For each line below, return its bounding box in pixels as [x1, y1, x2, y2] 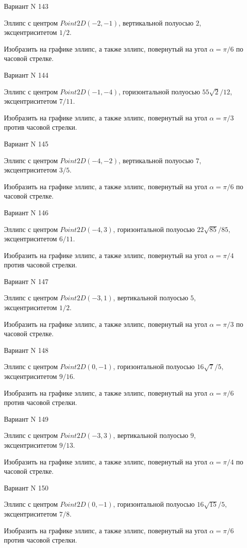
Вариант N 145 [4, 138, 49, 148]
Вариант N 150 [4, 482, 49, 492]
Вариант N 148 [4, 345, 49, 355]
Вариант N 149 [4, 413, 49, 424]
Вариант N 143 [4, 1, 49, 11]
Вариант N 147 [4, 276, 49, 286]
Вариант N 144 [4, 69, 49, 80]
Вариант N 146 [4, 207, 49, 217]
